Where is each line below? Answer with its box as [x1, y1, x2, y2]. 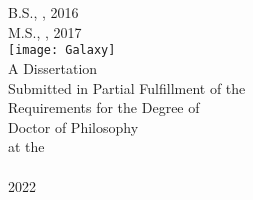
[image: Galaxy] [8, 43, 116, 58]
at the [8, 136, 45, 157]
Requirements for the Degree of [8, 97, 200, 118]
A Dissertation [8, 58, 98, 79]
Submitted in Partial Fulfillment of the [8, 77, 246, 98]
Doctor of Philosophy [8, 116, 139, 137]
